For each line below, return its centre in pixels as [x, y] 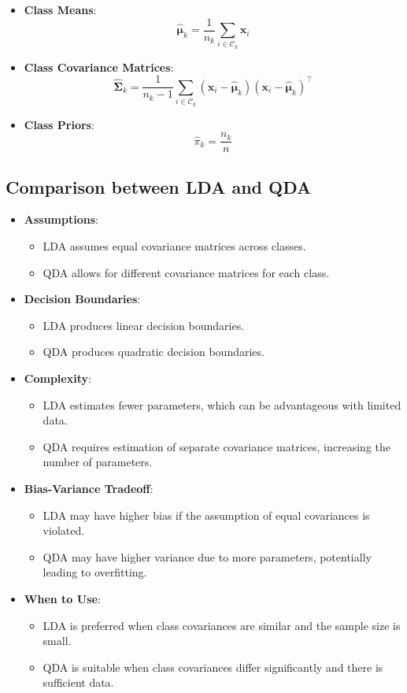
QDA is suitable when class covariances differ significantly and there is [213, 667]
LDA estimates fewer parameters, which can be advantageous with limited [222, 404]
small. [57, 641]
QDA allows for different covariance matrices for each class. [186, 272]
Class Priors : [59, 124]
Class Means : [60, 9]
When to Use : [62, 598]
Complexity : [57, 378]
